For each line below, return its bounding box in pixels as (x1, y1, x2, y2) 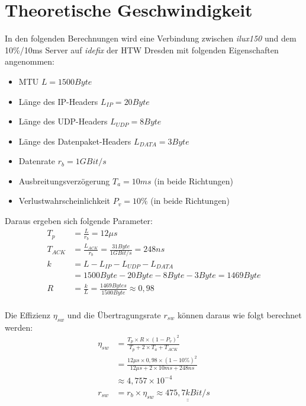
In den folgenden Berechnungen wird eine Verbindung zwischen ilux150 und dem (5, 32, 297, 44)
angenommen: (5, 55, 54, 68)
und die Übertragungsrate (67, 308, 161, 321)
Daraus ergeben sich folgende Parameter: (5, 215, 153, 227)
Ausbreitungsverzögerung (18, 174, 110, 187)
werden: (5, 321, 33, 333)
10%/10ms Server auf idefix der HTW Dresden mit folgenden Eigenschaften (5, 43, 279, 56)
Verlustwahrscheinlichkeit (18, 194, 111, 207)
